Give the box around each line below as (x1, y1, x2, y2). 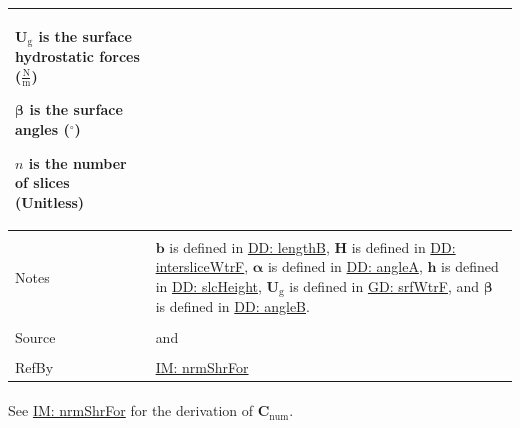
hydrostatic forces (15, 45, 140, 66)
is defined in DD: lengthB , (169, 236, 330, 257)
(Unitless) (15, 191, 85, 212)
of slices (15, 172, 70, 193)
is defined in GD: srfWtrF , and (289, 276, 480, 297)
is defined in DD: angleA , (267, 256, 423, 277)
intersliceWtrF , (155, 256, 249, 277)
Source (15, 326, 56, 347)
